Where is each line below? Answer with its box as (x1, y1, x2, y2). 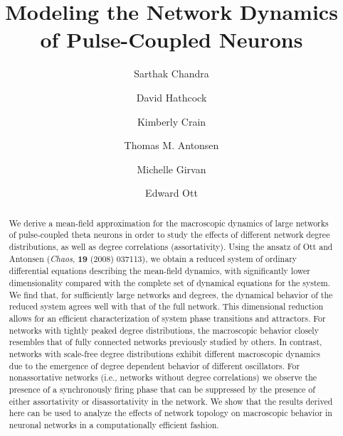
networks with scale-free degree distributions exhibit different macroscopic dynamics (9, 347, 321, 359)
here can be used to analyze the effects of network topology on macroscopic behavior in (9, 407, 332, 419)
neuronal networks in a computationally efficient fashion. (9, 418, 219, 430)
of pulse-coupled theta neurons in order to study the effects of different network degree (9, 229, 330, 241)
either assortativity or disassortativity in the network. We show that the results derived (9, 395, 333, 407)
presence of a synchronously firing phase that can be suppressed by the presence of (9, 383, 315, 395)
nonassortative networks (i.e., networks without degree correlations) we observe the (9, 371, 317, 383)
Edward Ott (145, 185, 198, 200)
